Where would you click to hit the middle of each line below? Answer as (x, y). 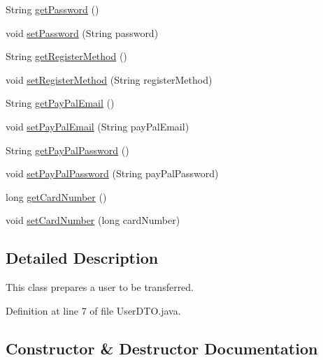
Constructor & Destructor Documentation (162, 348)
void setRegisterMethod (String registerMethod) (109, 79)
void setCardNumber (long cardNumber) (93, 220)
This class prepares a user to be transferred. (100, 287)
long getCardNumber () (56, 196)
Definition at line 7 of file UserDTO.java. (93, 310)
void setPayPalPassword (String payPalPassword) (112, 173)
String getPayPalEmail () (60, 103)
